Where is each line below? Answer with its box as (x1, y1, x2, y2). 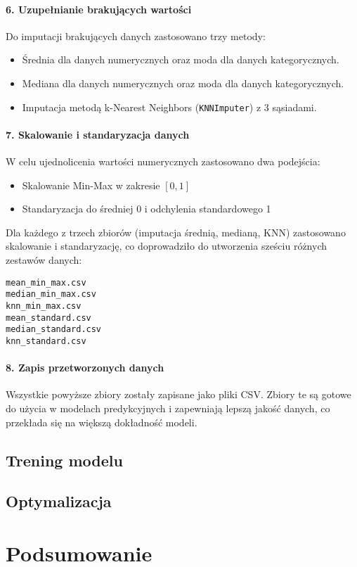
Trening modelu (6, 449, 123, 471)
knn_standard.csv (6, 336, 86, 346)
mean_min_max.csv (6, 277, 86, 288)
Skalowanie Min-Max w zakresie (22, 177, 160, 192)
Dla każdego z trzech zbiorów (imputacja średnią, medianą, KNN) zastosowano (6, 224, 346, 239)
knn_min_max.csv (6, 300, 82, 311)
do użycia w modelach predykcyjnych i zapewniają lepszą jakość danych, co (6, 400, 330, 415)
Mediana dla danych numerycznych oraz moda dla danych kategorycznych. (22, 75, 344, 90)
